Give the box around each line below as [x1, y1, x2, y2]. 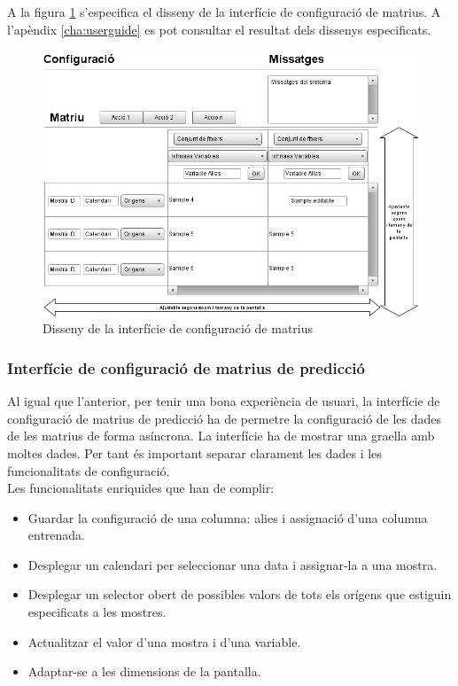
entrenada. [27, 526, 86, 544]
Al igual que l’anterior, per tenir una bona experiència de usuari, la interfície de [7, 392, 440, 410]
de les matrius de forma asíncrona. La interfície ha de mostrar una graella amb [7, 426, 435, 445]
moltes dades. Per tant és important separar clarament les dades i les [7, 443, 382, 462]
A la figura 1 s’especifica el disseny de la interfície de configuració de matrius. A [7, 3, 441, 20]
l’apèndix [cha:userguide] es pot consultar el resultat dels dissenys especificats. [7, 19, 431, 38]
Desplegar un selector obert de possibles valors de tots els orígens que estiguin [27, 585, 452, 604]
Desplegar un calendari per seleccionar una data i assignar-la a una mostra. [27, 555, 438, 573]
